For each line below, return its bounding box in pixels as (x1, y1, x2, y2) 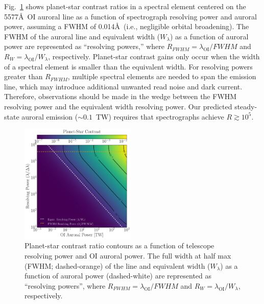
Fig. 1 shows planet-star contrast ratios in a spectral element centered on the (4, 1, 246, 11)
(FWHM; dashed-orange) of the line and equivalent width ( (25, 260, 210, 271)
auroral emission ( (21, 111, 78, 122)
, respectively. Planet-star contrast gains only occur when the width (48, 51, 260, 61)
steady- (234, 101, 257, 111)
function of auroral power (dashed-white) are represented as (25, 270, 212, 281)
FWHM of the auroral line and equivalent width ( (4, 31, 160, 41)
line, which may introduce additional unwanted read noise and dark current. (4, 81, 243, 91)
